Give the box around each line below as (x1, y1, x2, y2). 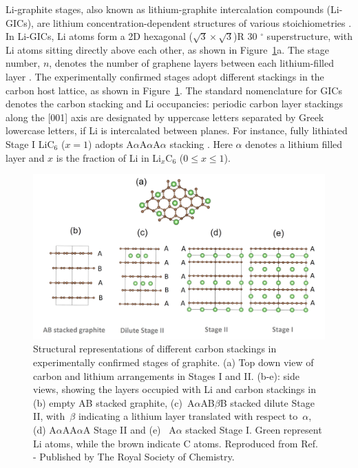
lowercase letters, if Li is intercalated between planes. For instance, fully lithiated (6, 123, 348, 138)
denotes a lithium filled (245, 136, 343, 151)
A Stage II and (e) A (83, 423, 176, 437)
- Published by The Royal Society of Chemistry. (33, 449, 235, 464)
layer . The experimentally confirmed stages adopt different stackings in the (6, 69, 324, 83)
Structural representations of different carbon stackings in (33, 341, 277, 356)
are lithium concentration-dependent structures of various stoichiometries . (36, 15, 352, 30)
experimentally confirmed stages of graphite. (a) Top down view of (33, 355, 314, 370)
